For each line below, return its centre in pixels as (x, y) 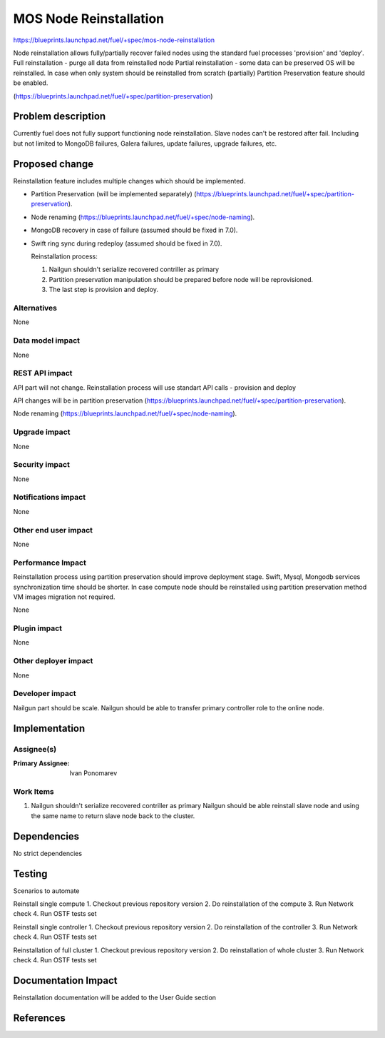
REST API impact (43, 373)
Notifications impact (49, 498)
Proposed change (53, 164)
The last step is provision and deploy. (103, 290)
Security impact (42, 465)
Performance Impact (50, 563)
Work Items (34, 792)
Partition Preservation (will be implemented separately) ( (114, 194)
